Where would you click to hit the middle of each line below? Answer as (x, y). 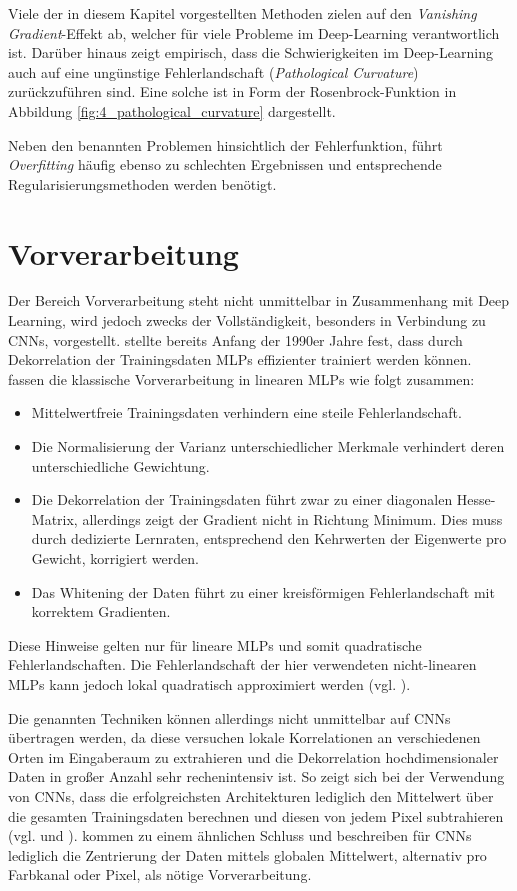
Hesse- (476, 499)
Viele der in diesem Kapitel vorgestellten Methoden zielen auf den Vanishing (242, 13)
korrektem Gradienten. (101, 611)
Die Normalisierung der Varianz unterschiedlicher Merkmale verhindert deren (268, 446)
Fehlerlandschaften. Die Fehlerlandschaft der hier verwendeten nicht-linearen (242, 664)
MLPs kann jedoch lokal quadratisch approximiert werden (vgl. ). (209, 683)
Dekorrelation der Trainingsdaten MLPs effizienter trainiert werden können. (240, 359)
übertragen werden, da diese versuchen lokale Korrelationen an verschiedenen (244, 737)
